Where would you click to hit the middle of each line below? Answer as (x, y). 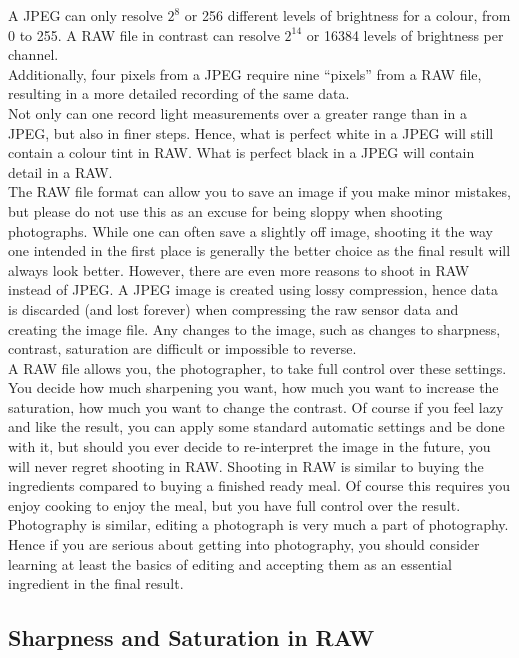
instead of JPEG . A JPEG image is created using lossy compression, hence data (253, 289)
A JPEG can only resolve (85, 15)
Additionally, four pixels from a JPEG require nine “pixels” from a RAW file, (245, 73)
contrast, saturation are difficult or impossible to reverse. (182, 348)
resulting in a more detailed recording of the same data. (179, 93)
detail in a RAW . (60, 171)
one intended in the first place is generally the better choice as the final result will (259, 250)
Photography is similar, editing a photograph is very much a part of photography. (258, 524)
